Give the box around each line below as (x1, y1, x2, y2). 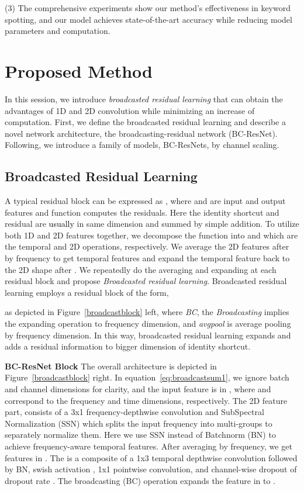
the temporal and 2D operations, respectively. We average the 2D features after (5, 240, 289, 253)
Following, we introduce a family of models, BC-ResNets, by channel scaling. (5, 139, 279, 151)
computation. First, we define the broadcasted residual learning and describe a (5, 116, 286, 128)
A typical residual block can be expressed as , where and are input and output (5, 195, 286, 207)
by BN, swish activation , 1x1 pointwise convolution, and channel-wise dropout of (5, 463, 297, 475)
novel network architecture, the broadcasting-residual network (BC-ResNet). (5, 127, 278, 139)
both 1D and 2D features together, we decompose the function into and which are (5, 229, 298, 241)
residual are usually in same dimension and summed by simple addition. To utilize (5, 217, 299, 230)
